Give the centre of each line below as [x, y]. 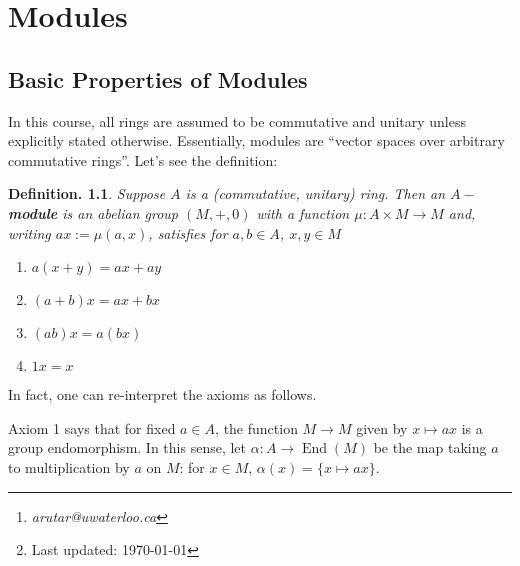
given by [382, 427]
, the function [256, 427]
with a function [303, 212]
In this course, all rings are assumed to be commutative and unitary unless [237, 120]
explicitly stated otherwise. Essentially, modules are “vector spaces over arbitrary [256, 140]
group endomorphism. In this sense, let [127, 447]
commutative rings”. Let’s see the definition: [143, 159]
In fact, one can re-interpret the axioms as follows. [162, 394]
